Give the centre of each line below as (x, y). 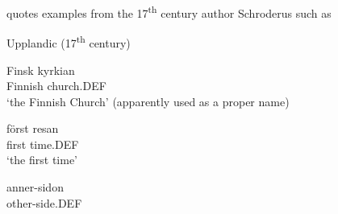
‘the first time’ (42, 160)
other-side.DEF (44, 202)
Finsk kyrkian (41, 70)
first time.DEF (43, 144)
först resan (33, 128)
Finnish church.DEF (56, 86)
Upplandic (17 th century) (69, 41)
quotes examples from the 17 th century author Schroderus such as (169, 12)
